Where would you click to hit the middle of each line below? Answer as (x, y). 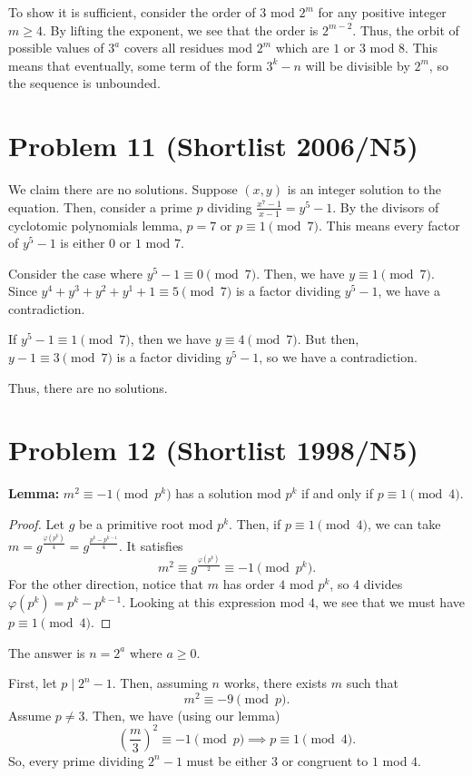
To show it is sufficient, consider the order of (132, 12)
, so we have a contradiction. (338, 357)
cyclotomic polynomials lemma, (95, 225)
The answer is (47, 652)
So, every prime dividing (76, 760)
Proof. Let (36, 523)
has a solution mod (228, 493)
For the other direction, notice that (106, 584)
